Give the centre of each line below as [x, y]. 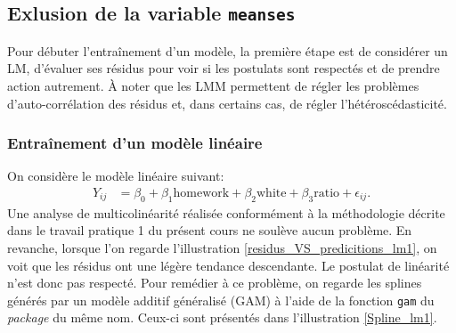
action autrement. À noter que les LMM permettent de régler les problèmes [213, 85]
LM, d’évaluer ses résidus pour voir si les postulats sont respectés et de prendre [224, 68]
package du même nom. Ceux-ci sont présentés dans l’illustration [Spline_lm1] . [222, 317]
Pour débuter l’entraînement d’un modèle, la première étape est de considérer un [228, 50]
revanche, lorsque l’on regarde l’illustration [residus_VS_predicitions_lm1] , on [222, 247]
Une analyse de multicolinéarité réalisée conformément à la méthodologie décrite [226, 212]
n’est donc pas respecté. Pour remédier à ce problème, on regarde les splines [215, 283]
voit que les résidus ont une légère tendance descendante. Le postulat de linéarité [228, 265]
